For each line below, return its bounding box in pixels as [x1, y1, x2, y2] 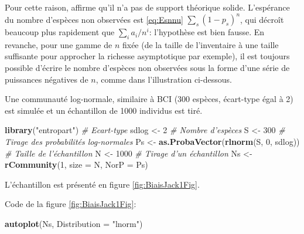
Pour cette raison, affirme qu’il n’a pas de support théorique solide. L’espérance [5, 1, 290, 13]
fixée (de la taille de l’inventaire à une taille [122, 38, 279, 50]
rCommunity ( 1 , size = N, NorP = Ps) [5, 158, 148, 171]
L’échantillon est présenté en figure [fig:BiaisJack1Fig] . [5, 178, 200, 190]
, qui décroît [240, 13, 284, 25]
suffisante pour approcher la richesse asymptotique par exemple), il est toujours [5, 50, 290, 62]
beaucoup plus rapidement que [5, 26, 115, 38]
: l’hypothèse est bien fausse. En [149, 26, 265, 38]
